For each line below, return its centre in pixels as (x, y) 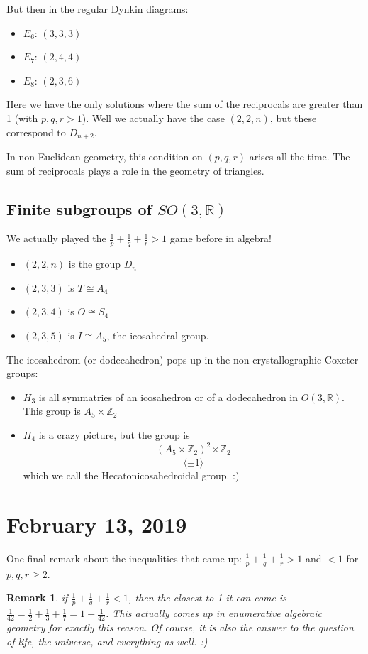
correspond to (36, 132)
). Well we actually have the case (153, 118)
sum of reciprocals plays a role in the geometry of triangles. (135, 170)
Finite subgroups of (79, 208)
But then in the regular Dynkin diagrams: (97, 9)
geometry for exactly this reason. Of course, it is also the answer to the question (180, 627)
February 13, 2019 (97, 524)
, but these (293, 118)
